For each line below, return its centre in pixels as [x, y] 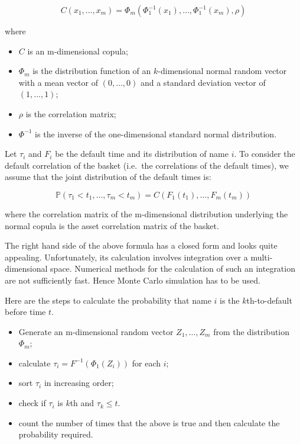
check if [32, 403]
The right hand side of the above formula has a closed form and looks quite [141, 245]
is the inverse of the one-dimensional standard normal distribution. [156, 133]
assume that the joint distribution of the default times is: [108, 177]
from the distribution [252, 331]
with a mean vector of [58, 82]
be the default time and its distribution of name [142, 154]
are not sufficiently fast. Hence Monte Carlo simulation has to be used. [133, 280]
